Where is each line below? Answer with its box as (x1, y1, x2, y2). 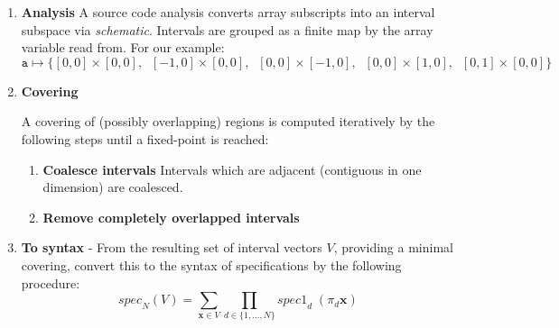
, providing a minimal (333, 238, 453, 257)
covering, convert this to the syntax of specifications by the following (21, 255, 402, 274)
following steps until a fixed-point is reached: (21, 129, 269, 148)
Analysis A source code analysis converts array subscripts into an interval (21, 3, 435, 21)
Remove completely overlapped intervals (42, 207, 300, 226)
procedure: (21, 273, 80, 292)
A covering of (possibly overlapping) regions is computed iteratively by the (21, 112, 435, 131)
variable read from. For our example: (21, 38, 225, 57)
